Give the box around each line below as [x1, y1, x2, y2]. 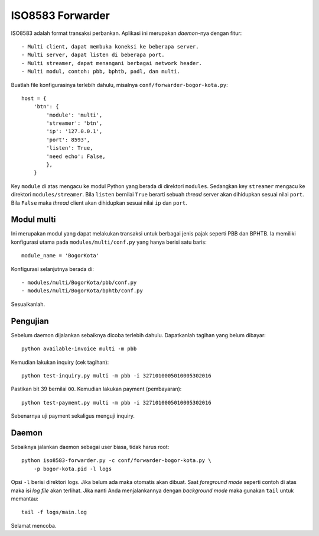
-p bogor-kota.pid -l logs [33, 465, 112, 472]
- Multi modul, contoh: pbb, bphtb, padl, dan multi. [21, 68, 180, 75]
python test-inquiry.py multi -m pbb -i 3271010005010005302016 [21, 372, 212, 379]
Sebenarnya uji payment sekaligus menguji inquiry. [11, 412, 135, 419]
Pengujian [11, 316, 50, 326]
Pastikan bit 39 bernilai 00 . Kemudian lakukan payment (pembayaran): [11, 385, 182, 393]
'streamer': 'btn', [46, 120, 103, 127]
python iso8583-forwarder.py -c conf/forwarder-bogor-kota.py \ [21, 457, 212, 464]
